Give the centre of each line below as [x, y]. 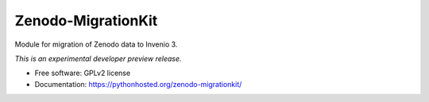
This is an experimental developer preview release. [98, 59]
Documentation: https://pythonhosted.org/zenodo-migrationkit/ [138, 84]
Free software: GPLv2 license [83, 73]
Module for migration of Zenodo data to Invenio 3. [96, 44]
